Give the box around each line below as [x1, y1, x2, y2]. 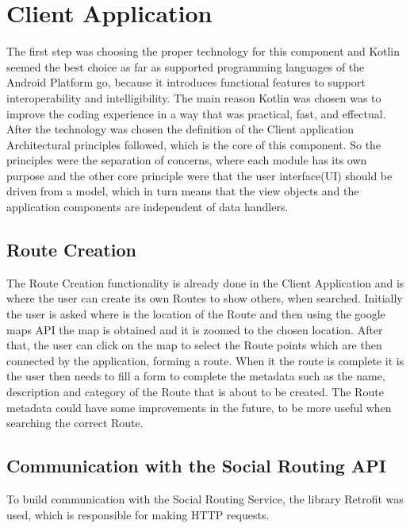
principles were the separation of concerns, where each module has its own [6, 152, 367, 168]
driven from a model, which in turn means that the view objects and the [6, 183, 359, 199]
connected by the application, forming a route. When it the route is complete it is [6, 352, 404, 368]
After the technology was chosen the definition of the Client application [6, 121, 354, 137]
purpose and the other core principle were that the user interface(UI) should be [6, 167, 393, 183]
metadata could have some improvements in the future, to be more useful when [6, 399, 392, 415]
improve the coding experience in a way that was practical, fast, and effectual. [6, 105, 386, 121]
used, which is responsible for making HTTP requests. [6, 506, 270, 522]
